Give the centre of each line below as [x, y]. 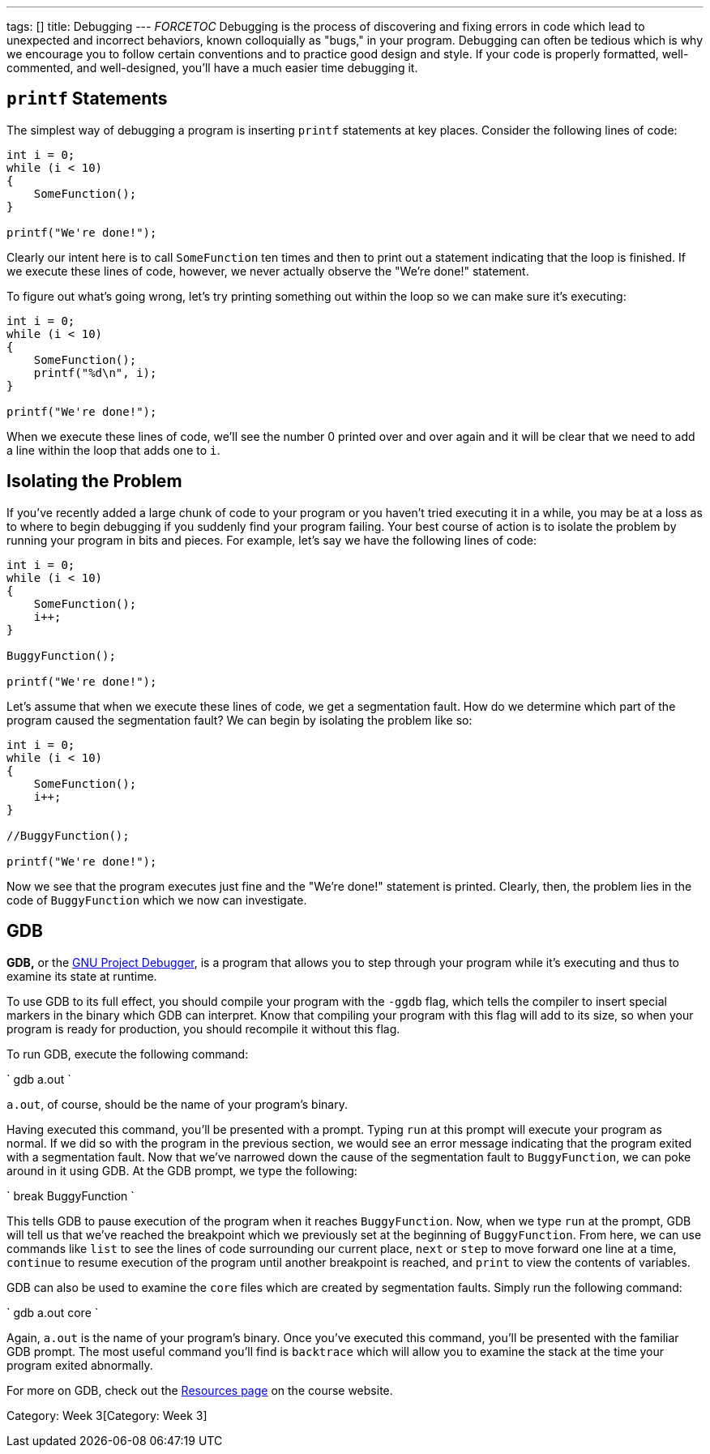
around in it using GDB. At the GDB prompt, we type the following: [182, 1170]
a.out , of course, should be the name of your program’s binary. [177, 1104]
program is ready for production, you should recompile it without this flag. [203, 1028]
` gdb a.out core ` [53, 1312]
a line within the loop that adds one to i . [113, 450]
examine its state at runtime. [82, 976]
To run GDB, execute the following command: [128, 1054]
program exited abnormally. [80, 1365]
